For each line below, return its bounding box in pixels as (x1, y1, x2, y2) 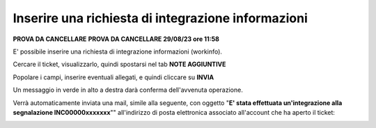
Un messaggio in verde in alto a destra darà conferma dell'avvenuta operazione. (13, 86, 243, 94)
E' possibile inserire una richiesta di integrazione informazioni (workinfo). (13, 47, 223, 56)
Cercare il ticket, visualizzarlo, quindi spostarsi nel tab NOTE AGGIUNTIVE (13, 60, 226, 69)
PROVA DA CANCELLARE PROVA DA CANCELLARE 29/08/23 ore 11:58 (13, 35, 219, 43)
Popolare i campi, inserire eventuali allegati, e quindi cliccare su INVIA (13, 73, 214, 81)
